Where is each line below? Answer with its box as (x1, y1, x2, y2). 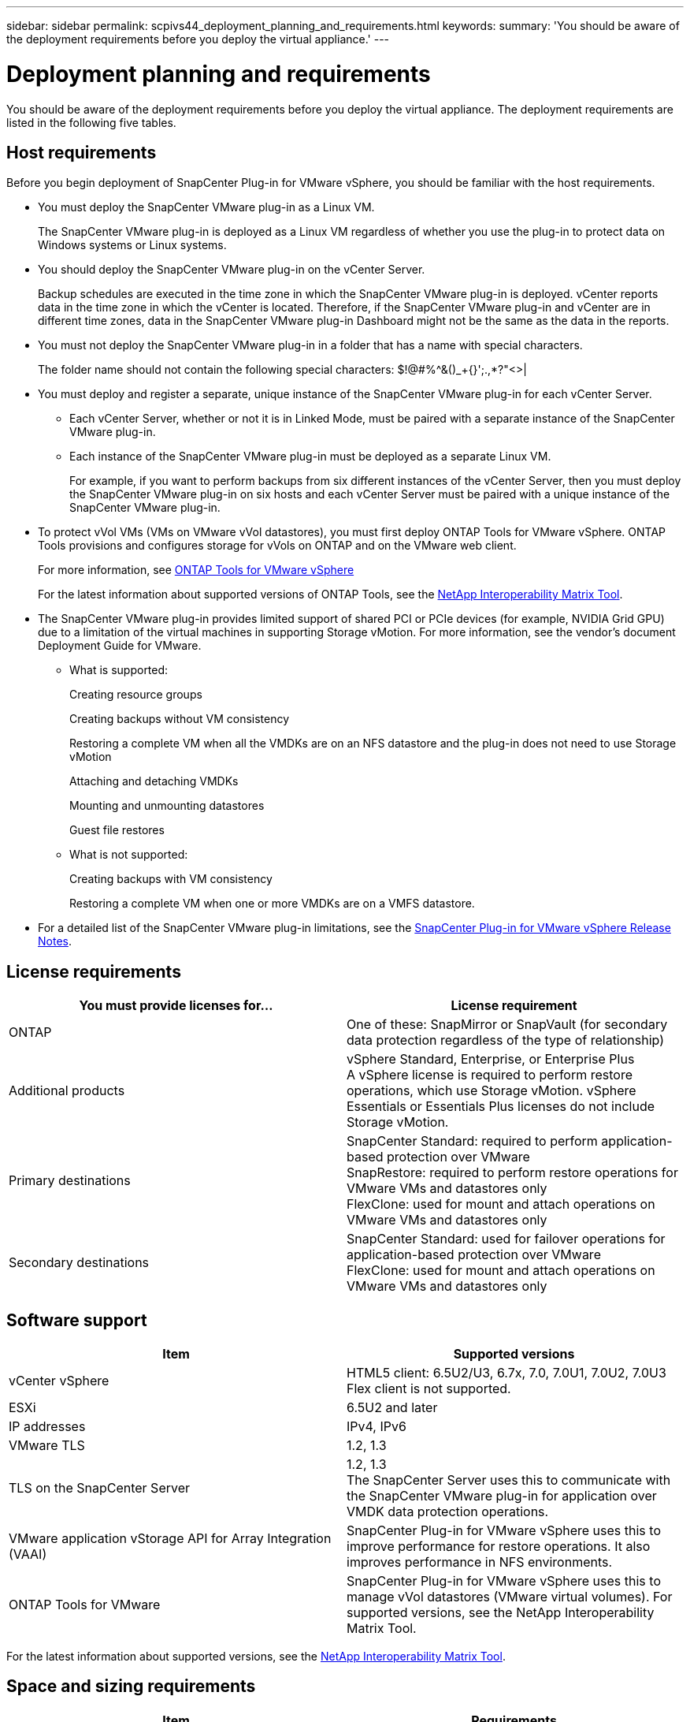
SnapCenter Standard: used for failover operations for (347, 1231, 666, 1247)
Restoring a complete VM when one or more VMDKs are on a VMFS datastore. (69, 896, 475, 911)
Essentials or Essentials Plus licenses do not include (347, 1098, 655, 1115)
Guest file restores (69, 823, 165, 837)
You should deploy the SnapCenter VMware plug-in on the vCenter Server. (38, 263, 425, 277)
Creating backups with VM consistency (69, 872, 273, 886)
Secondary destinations (9, 1254, 150, 1271)
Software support (6, 1310, 147, 1330)
